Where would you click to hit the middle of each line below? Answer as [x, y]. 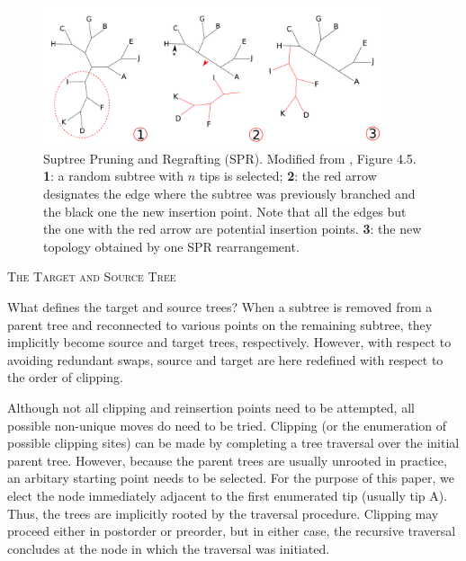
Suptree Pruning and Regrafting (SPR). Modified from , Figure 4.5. [230, 158]
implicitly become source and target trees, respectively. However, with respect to [229, 342]
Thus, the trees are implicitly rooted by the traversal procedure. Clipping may [223, 513]
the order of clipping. [65, 377]
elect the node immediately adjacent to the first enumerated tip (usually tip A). [228, 495]
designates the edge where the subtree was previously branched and [229, 194]
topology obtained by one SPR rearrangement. [171, 246]
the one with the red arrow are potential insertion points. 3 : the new [233, 229]
